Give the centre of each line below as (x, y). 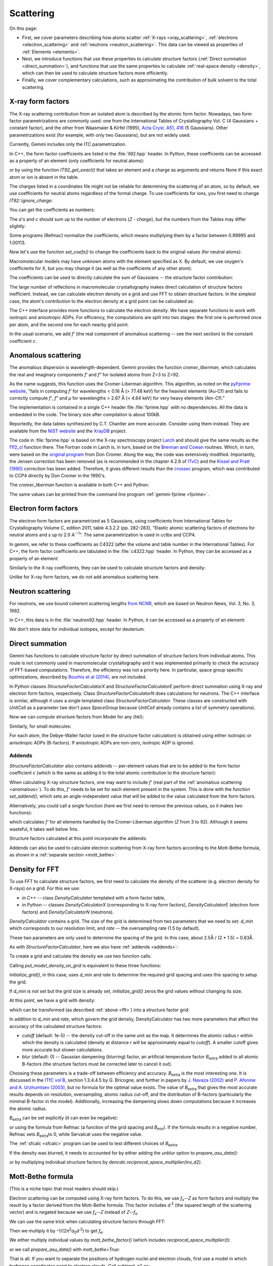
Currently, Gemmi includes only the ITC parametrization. (68, 144)
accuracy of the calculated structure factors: (56, 1026)
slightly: (17, 226)
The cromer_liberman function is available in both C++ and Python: (79, 485)
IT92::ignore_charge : (31, 201)
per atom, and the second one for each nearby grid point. (69, 325)
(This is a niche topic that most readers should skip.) (64, 1189)
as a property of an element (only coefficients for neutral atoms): (77, 161)
